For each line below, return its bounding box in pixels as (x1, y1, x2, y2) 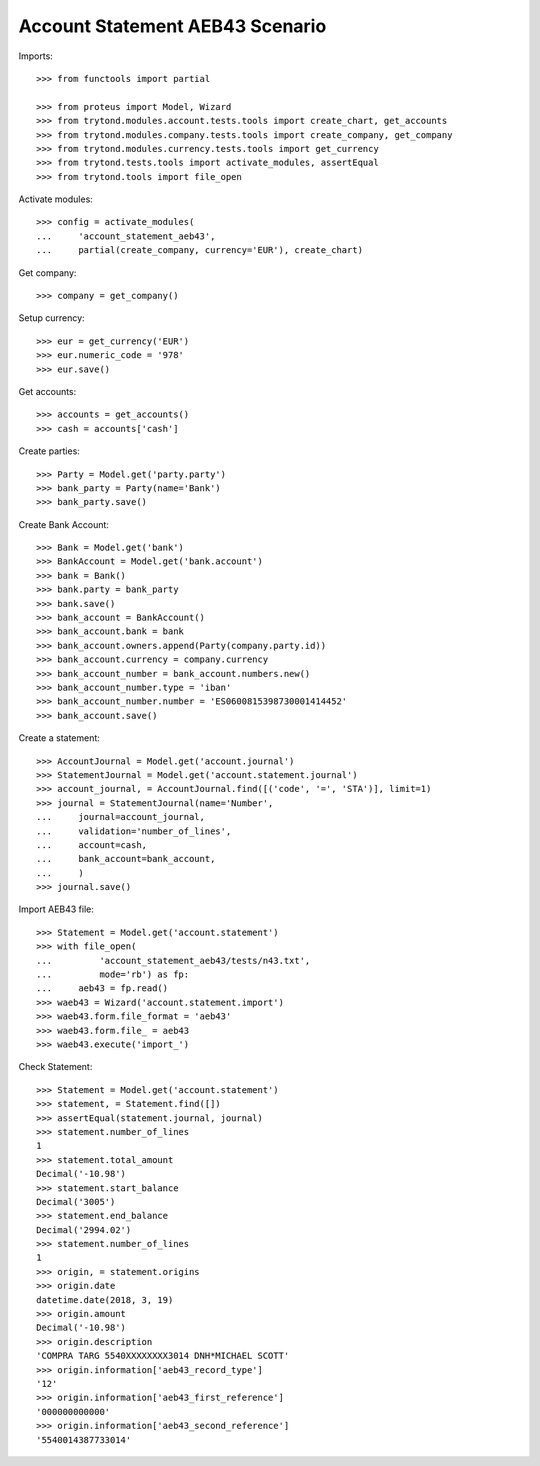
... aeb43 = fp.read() (36, 983, 169, 994)
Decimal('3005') (36, 1196, 116, 1207)
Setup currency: (18, 312, 85, 324)
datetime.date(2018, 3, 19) (36, 1294, 174, 1305)
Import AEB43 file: (18, 903, 95, 915)
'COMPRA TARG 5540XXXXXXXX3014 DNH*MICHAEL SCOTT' (36, 1350, 290, 1362)
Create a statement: (18, 732, 100, 744)
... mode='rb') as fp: (36, 969, 190, 980)
